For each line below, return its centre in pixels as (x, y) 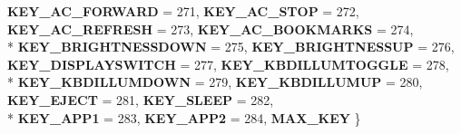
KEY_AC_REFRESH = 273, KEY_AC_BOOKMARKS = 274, (211, 29)
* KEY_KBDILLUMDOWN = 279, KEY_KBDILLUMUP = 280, (215, 82)
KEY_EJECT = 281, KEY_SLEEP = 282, (141, 99)
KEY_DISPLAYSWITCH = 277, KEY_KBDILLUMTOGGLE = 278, (228, 64)
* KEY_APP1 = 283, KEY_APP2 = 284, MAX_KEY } (184, 117)
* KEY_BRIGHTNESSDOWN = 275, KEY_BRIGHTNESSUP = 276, (231, 47)
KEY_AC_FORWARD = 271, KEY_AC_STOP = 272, (183, 11)
